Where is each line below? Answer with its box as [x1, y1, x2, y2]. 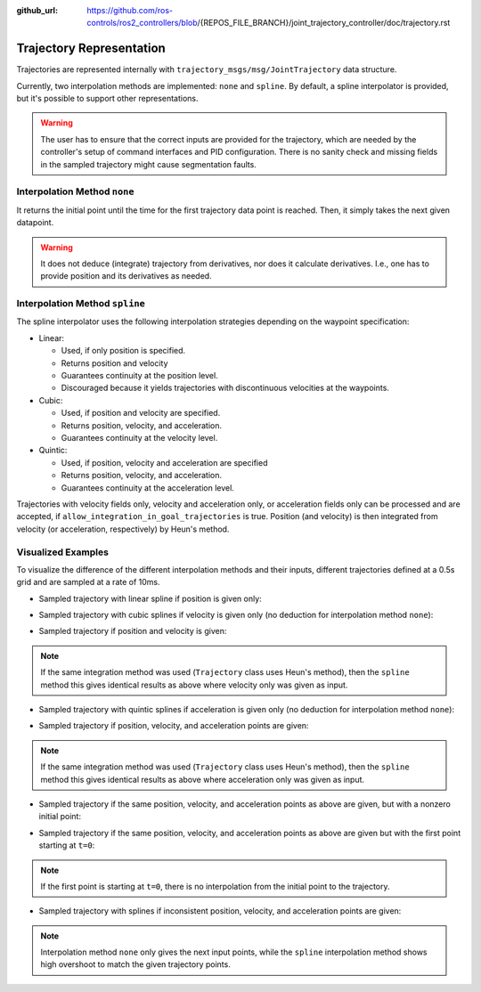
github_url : [16, 5, 58, 15]
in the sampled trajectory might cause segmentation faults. [40, 159, 257, 169]
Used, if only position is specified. [61, 346, 186, 356]
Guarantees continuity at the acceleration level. [61, 482, 235, 493]
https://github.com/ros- [86, 5, 174, 15]
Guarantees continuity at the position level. [61, 370, 218, 381]
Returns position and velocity [61, 357, 168, 369]
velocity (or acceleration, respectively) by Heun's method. [16, 524, 230, 534]
